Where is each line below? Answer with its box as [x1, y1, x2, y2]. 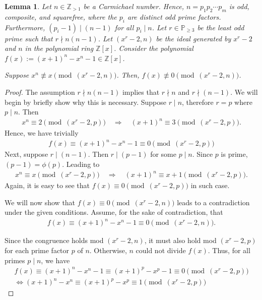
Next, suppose [5, 149, 48, 159]
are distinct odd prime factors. [127, 11, 221, 22]
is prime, [221, 149, 248, 159]
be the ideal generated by [156, 33, 231, 43]
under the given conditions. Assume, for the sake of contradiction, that [5, 207, 223, 217]
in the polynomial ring [25, 43, 94, 53]
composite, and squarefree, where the [5, 11, 117, 22]
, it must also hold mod [144, 235, 217, 246]
